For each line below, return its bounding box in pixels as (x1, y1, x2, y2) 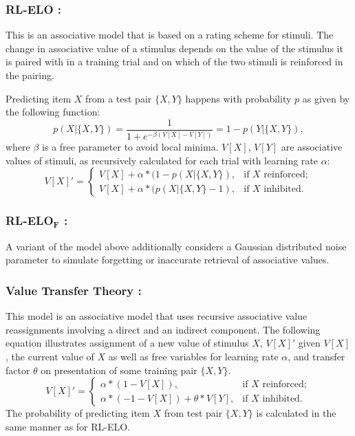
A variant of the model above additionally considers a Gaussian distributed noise (6, 239, 347, 253)
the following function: (6, 105, 100, 119)
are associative (281, 140, 343, 154)
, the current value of (6, 349, 94, 363)
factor (6, 362, 30, 377)
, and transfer (288, 349, 345, 363)
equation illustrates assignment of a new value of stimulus (6, 336, 249, 350)
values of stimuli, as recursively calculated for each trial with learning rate (6, 153, 318, 167)
